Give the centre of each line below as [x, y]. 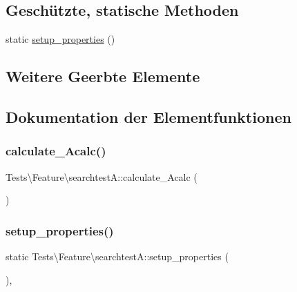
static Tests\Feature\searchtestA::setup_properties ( [117, 256]
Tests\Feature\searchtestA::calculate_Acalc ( [102, 176]
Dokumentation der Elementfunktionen [148, 116]
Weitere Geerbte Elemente [103, 76]
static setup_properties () [60, 39]
